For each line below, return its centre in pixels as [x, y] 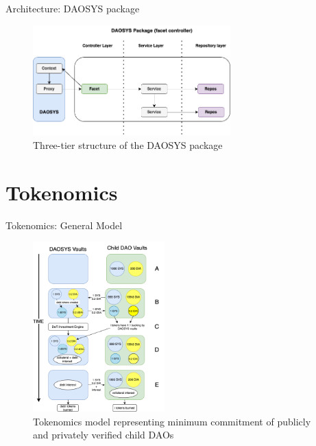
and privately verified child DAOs [104, 435]
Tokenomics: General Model [64, 225]
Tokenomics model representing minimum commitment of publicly [172, 421]
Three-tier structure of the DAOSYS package [128, 144]
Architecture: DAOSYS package [73, 8]
